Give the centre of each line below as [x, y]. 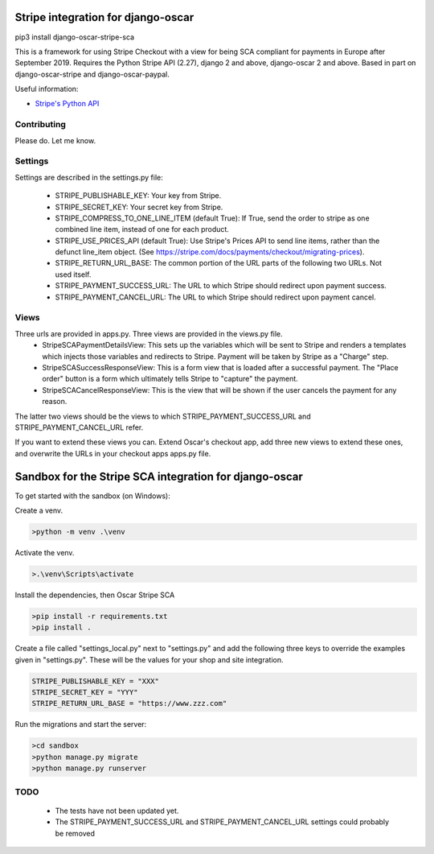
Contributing [40, 125]
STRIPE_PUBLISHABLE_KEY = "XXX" [96, 681]
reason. [55, 402]
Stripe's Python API [67, 104]
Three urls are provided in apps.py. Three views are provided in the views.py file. [149, 333]
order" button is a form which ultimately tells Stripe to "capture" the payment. [170, 379]
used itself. [73, 274]
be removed [75, 833]
